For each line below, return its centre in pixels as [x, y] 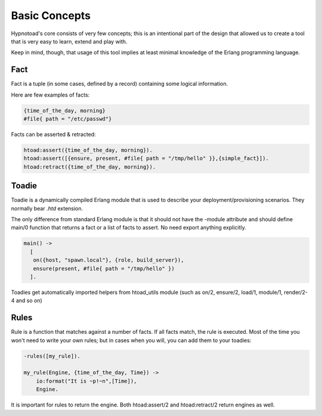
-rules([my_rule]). [52, 356]
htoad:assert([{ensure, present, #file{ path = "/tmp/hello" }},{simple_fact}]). [146, 159]
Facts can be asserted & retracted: [53, 134]
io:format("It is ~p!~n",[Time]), [86, 381]
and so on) [29, 300]
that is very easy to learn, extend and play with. [69, 41]
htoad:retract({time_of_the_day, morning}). [90, 167]
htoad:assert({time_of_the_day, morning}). [88, 150]
